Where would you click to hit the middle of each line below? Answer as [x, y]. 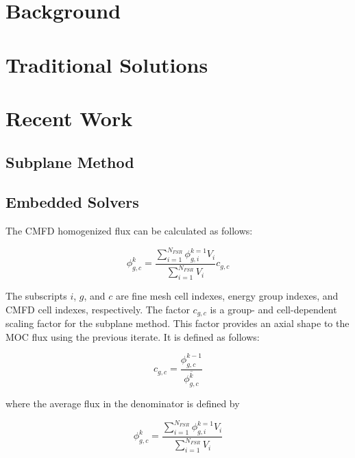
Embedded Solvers [72, 202]
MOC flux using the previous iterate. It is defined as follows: [133, 336]
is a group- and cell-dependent [273, 309]
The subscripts [36, 296]
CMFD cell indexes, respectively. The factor [98, 309]
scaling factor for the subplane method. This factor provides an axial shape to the [177, 323]
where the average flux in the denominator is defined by [123, 403]
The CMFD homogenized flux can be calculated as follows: [129, 231]
